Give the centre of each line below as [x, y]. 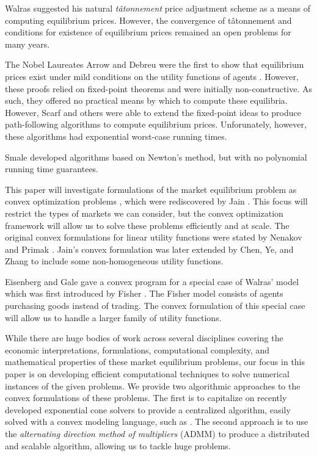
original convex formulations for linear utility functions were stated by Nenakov [154, 237]
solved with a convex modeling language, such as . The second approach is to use [157, 422]
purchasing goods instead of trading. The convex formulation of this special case [155, 306]
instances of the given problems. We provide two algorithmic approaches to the [153, 385]
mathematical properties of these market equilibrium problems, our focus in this [155, 362]
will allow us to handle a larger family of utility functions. [113, 317]
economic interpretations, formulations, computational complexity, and [137, 349]
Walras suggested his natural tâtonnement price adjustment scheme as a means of [158, 8]
